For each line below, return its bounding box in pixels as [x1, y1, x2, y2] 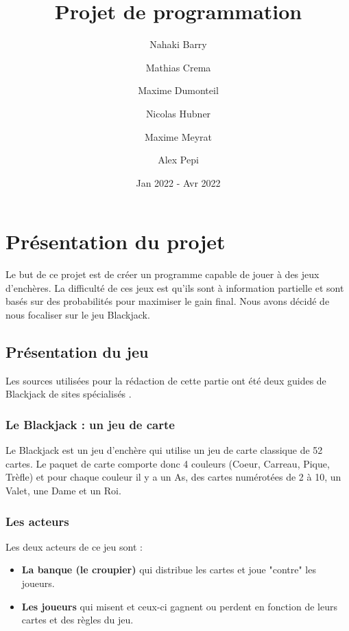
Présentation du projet [5, 227, 226, 255]
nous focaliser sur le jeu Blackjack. [5, 308, 150, 321]
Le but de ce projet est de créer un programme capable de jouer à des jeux [5, 267, 320, 282]
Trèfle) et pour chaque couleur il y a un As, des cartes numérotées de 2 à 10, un [5, 470, 341, 484]
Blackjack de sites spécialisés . [5, 387, 132, 401]
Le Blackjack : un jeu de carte [5, 415, 175, 433]
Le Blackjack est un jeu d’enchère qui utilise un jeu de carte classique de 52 [5, 443, 323, 457]
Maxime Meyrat [144, 129, 213, 144]
